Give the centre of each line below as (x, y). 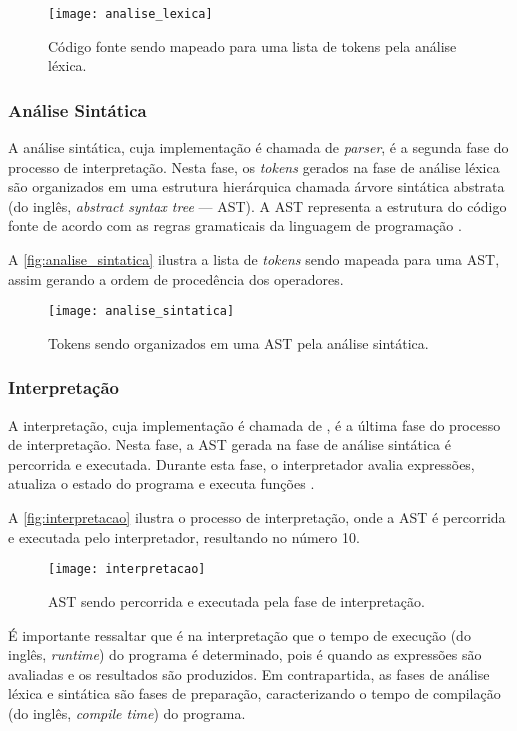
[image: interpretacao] (127, 569)
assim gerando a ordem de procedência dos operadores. (176, 278)
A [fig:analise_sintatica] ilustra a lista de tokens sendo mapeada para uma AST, (254, 259)
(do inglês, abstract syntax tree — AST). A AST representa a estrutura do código (257, 205)
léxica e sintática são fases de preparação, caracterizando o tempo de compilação (254, 693)
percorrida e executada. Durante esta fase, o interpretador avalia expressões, (241, 463)
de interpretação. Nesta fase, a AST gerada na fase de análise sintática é (230, 444)
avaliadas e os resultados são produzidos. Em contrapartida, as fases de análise (249, 673)
